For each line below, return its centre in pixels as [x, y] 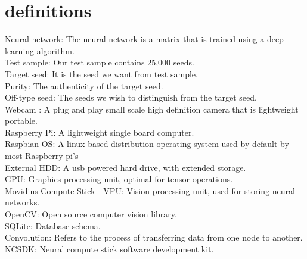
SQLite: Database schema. [53, 225]
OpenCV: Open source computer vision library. [91, 214]
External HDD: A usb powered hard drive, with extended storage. [125, 167]
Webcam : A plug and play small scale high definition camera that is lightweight [152, 109]
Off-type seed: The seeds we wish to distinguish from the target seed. [131, 97]
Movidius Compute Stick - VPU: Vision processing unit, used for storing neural [150, 190]
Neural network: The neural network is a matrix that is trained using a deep [144, 39]
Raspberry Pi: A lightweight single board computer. [100, 132]
